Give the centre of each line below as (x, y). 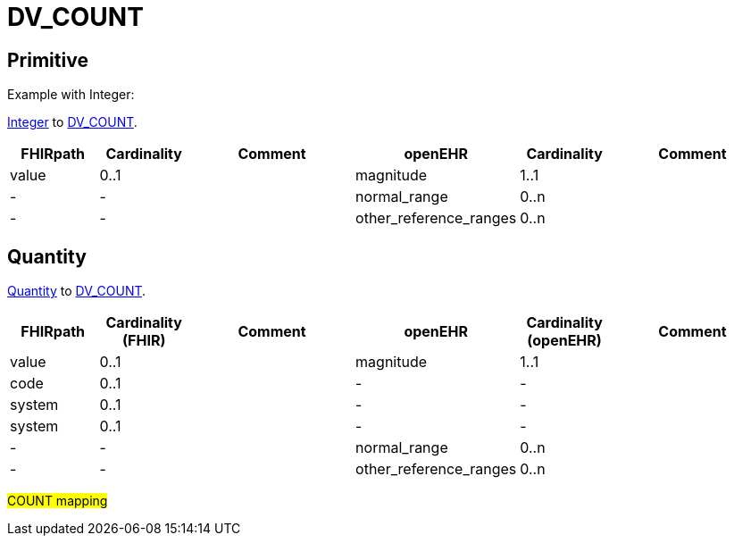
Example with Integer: (71, 95)
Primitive (48, 60)
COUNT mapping (58, 501)
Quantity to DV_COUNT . (77, 291)
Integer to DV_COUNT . (72, 122)
